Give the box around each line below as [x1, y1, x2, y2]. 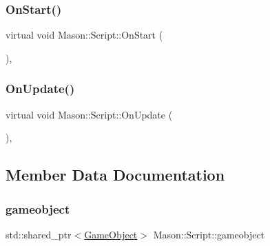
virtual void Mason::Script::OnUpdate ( [6, 107, 173, 121]
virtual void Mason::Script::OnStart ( [6, 28, 163, 42]
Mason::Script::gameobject [153, 227, 265, 241]
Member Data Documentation [6, 164, 225, 185]
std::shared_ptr [6, 227, 72, 241]
